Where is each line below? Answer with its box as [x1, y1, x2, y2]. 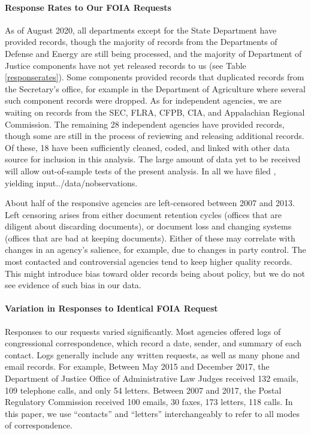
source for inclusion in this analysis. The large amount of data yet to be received [5, 153, 301, 165]
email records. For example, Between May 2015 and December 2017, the [5, 360, 270, 373]
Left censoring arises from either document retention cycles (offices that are [5, 208, 282, 220]
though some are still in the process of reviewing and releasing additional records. [5, 129, 304, 142]
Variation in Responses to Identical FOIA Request [5, 302, 218, 315]
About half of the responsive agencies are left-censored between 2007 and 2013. [5, 197, 295, 209]
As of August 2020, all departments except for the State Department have [5, 23, 277, 36]
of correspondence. [5, 419, 73, 431]
